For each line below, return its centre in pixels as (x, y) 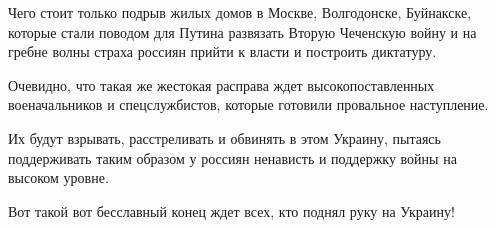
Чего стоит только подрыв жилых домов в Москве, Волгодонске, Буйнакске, (240, 12)
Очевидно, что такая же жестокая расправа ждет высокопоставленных (221, 84)
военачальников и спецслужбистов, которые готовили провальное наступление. (248, 104)
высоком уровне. (58, 177)
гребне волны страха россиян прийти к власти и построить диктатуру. (222, 51)
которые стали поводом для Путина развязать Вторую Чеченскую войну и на (242, 31)
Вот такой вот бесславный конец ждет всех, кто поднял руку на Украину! (231, 210)
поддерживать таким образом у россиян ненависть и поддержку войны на (232, 157)
